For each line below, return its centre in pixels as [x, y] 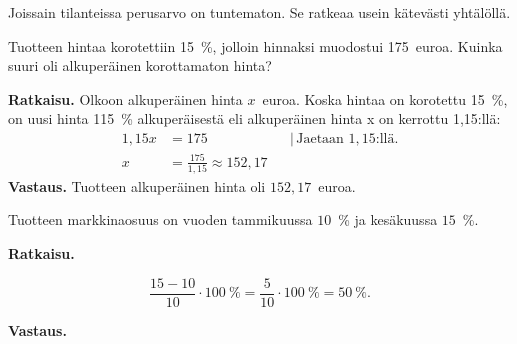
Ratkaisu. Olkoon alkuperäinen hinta [125, 98]
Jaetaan [320, 138]
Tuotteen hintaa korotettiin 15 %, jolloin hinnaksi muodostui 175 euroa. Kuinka [255, 45]
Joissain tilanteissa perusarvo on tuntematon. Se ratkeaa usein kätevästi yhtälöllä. [259, 12]
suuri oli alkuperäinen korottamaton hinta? [140, 65]
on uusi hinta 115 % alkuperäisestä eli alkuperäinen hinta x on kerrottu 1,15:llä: [254, 118]
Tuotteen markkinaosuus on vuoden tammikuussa [160, 219]
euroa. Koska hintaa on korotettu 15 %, [385, 98]
